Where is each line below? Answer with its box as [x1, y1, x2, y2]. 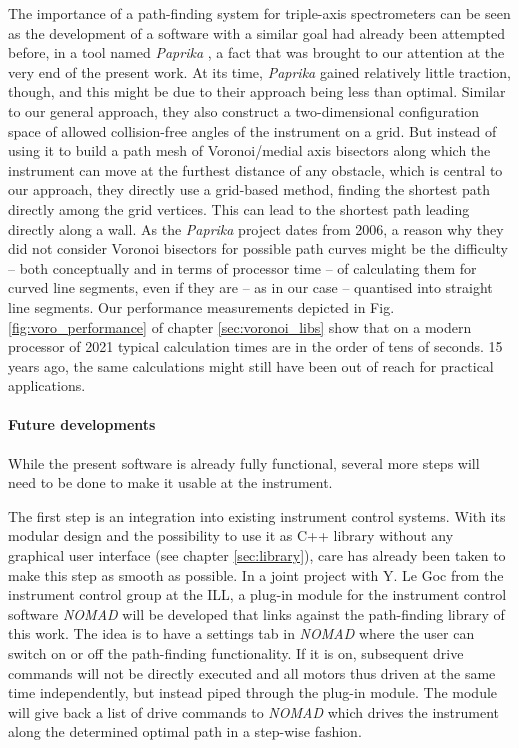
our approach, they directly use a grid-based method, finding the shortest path [8, 179, 490, 200]
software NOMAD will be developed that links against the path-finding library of [8, 603, 505, 624]
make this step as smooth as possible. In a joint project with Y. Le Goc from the [8, 564, 504, 585]
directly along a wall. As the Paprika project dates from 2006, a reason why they [8, 218, 504, 239]
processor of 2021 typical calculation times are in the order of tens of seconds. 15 [8, 336, 503, 357]
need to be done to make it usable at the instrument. [8, 472, 333, 493]
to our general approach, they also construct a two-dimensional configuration [8, 100, 480, 121]
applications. [8, 375, 86, 396]
